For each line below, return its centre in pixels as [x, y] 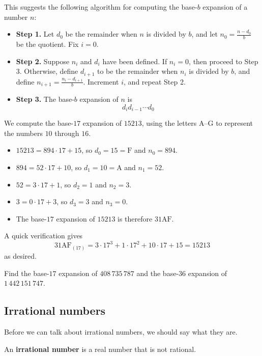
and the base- [158, 273]
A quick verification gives [43, 236]
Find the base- [27, 273]
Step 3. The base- [45, 99]
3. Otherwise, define [47, 71]
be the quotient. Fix [47, 44]
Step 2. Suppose [43, 61]
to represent [235, 123]
